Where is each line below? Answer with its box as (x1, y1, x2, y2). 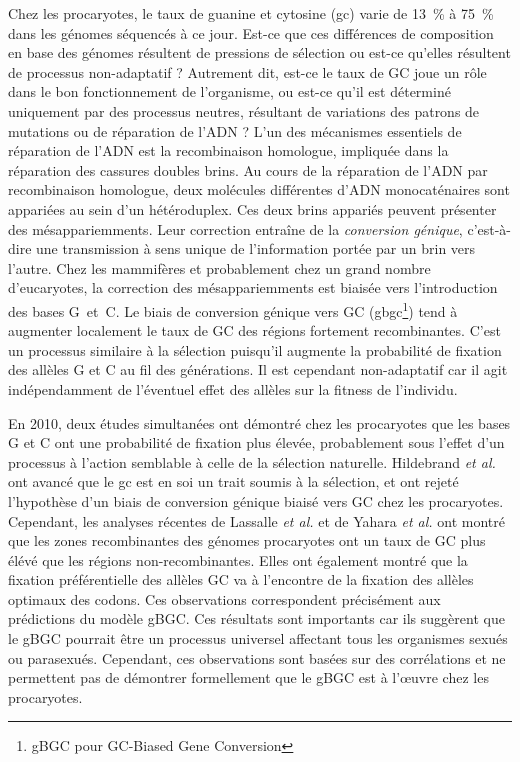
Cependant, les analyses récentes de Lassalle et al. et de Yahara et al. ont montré (8, 510, 506, 531)
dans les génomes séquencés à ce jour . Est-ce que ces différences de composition (8, 22, 494, 43)
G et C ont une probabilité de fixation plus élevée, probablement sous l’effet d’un (8, 432, 505, 453)
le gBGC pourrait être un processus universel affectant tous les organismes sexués (8, 628, 508, 649)
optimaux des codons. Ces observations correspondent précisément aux (8, 588, 441, 609)
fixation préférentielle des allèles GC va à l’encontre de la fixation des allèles (8, 569, 474, 590)
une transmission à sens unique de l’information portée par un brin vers (36, 238, 476, 259)
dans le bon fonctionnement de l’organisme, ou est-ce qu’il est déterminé (8, 81, 451, 102)
